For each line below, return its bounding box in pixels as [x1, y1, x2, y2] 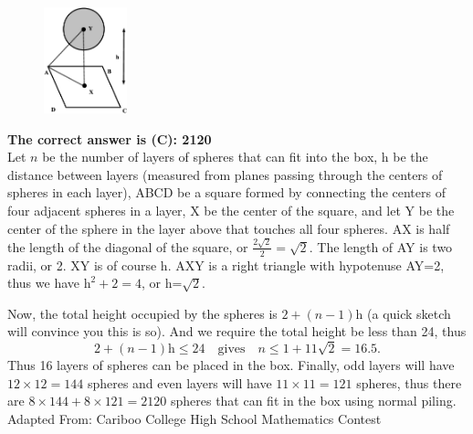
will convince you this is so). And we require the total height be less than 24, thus [7, 322, 467, 341]
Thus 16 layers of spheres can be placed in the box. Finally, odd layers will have [7, 355, 455, 375]
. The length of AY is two [309, 237, 453, 256]
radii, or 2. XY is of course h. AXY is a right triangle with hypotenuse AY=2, [7, 255, 445, 274]
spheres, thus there [356, 373, 462, 392]
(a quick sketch [367, 303, 451, 323]
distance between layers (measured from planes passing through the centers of [7, 164, 443, 184]
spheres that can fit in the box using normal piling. [170, 391, 457, 410]
